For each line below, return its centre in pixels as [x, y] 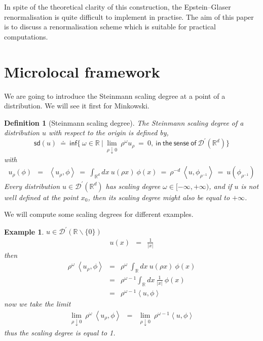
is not [250, 186]
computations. [26, 36]
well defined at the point [41, 197]
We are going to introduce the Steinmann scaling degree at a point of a [115, 96]
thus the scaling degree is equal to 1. [60, 333]
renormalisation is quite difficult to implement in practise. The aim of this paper [129, 16]
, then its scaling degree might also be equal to [159, 197]
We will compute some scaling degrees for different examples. [99, 214]
